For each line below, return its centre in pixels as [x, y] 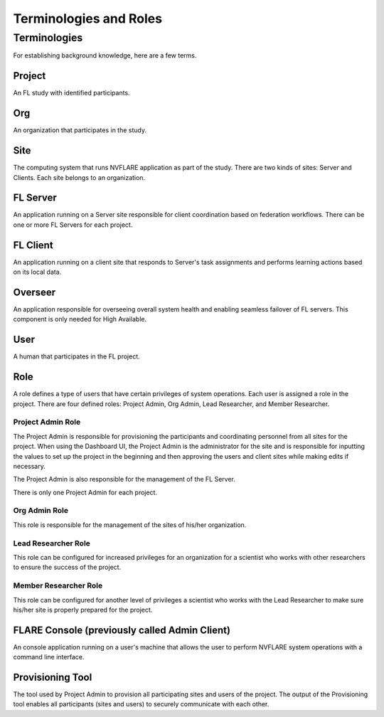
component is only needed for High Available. [80, 319]
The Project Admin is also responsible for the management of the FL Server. [124, 479]
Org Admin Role [41, 511]
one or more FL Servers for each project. [73, 225]
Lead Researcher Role [52, 543]
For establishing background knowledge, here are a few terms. [105, 55]
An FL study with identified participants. [72, 93]
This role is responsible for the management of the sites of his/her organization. [130, 525]
